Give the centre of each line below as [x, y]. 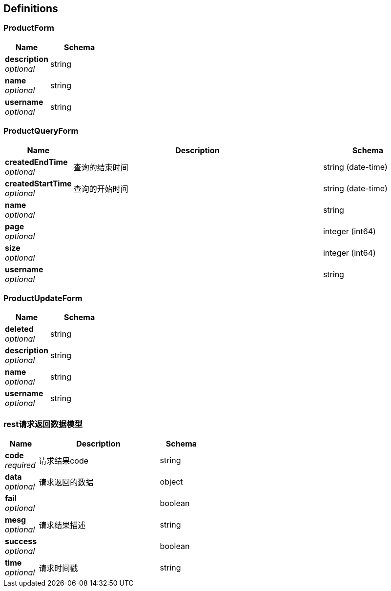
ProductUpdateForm [43, 298]
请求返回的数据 [66, 482]
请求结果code [64, 461]
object [171, 482]
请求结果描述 [62, 525]
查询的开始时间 [101, 189]
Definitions [31, 9]
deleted [19, 329]
